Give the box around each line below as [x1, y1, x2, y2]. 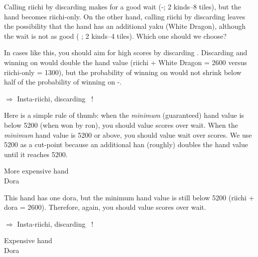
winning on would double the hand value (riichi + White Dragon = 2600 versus [4, 57, 247, 67]
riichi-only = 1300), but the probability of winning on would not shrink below [4, 67, 242, 77]
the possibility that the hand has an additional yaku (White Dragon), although [4, 21, 246, 31]
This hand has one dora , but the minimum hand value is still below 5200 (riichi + [4, 192, 255, 202]
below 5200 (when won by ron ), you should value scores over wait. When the [4, 119, 238, 130]
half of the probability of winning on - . [4, 77, 122, 87]
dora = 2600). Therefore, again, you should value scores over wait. [4, 202, 206, 212]
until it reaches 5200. [4, 149, 68, 159]
